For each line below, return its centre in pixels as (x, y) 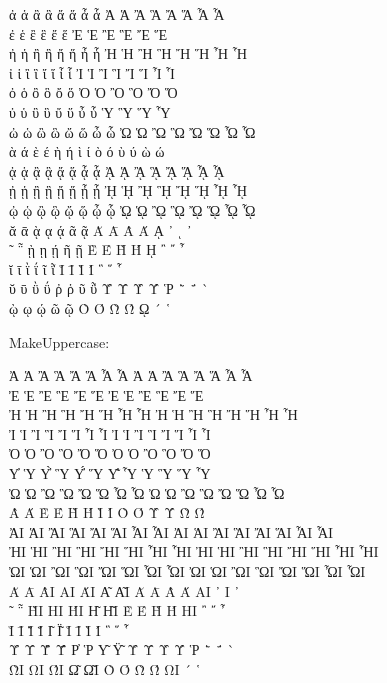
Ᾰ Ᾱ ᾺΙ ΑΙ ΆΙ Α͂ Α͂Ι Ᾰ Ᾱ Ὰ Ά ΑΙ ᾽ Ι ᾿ (124, 590)
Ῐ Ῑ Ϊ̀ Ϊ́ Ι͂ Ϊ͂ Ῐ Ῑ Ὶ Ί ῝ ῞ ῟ (69, 629)
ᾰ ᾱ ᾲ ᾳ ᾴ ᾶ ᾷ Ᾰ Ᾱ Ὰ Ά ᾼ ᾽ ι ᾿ (100, 229)
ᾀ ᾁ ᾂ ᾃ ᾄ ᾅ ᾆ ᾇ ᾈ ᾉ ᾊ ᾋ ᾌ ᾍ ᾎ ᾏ (117, 170)
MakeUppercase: (59, 341)
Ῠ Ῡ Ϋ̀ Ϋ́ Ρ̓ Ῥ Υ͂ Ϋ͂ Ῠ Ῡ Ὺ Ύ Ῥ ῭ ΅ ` (122, 649)
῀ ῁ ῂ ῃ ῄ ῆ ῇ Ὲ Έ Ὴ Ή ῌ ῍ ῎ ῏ (97, 249)
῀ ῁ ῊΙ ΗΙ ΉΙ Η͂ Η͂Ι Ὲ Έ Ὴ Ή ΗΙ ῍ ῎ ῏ (117, 610)
